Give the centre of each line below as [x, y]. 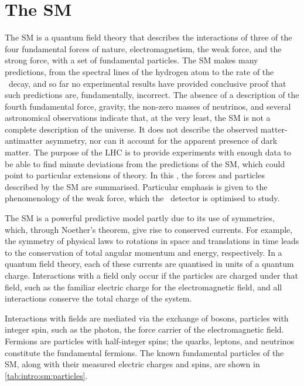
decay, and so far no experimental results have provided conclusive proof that [147, 83]
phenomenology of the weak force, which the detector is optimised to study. [142, 198]
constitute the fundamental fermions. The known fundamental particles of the [144, 352]
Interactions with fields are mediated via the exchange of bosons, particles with [147, 318]
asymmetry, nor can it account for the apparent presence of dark [161, 140]
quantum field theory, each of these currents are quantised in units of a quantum [149, 264]
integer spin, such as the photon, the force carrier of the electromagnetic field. [144, 329]
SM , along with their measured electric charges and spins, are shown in [132, 364]
